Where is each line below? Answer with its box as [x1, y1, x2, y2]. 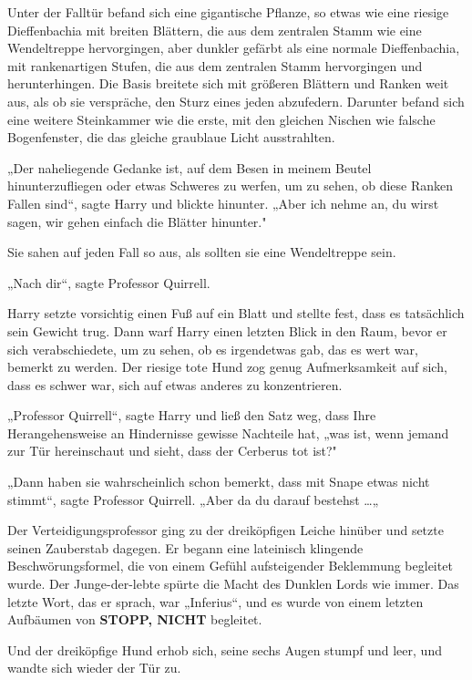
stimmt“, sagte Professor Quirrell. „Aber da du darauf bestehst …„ [7, 489, 379, 509]
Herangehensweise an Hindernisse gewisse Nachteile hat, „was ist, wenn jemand [7, 423, 449, 442]
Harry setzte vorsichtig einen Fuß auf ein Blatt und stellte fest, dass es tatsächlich [7, 304, 465, 323]
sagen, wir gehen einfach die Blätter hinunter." [7, 211, 267, 231]
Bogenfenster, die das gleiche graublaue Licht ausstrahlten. [7, 128, 335, 147]
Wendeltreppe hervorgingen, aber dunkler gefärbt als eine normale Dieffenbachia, [7, 38, 460, 57]
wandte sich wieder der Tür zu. [7, 658, 181, 677]
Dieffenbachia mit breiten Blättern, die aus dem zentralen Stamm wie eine [7, 20, 422, 39]
